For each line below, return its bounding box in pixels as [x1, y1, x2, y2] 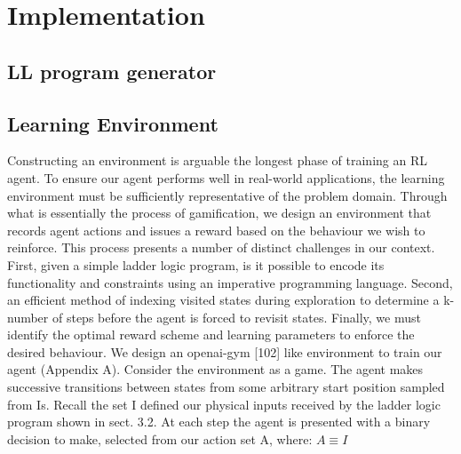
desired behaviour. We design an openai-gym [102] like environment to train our [7, 342, 442, 361]
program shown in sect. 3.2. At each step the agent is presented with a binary [7, 412, 431, 431]
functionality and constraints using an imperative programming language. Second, [7, 273, 453, 291]
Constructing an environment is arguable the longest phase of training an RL [7, 151, 427, 170]
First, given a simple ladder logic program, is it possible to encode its [7, 255, 385, 274]
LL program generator [7, 57, 217, 84]
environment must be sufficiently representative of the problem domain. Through [7, 186, 448, 204]
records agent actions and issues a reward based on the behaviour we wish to [7, 220, 425, 239]
